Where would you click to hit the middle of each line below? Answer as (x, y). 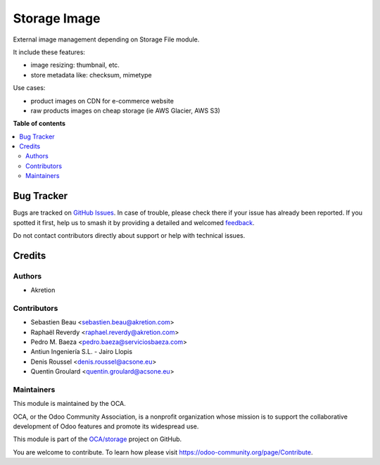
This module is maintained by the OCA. (69, 404)
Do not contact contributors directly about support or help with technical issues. (129, 235)
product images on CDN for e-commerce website (102, 101)
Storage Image (57, 18)
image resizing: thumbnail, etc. (75, 65)
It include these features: (49, 52)
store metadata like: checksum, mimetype (91, 75)
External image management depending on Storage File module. (106, 39)
